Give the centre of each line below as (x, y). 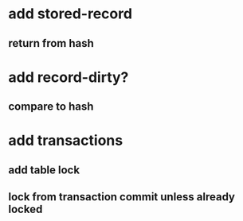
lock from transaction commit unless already (122, 197)
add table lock (44, 170)
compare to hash (51, 107)
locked (25, 209)
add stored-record (71, 14)
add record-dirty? (69, 77)
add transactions (66, 141)
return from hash (51, 43)
